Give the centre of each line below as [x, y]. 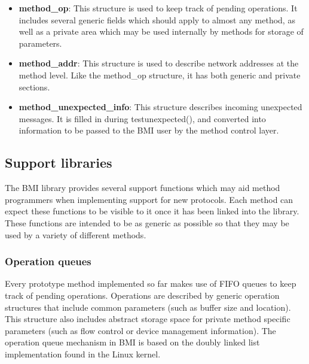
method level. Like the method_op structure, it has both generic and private [160, 75]
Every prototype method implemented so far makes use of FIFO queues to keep [151, 283]
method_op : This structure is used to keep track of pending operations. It [158, 8]
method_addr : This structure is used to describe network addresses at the [159, 63]
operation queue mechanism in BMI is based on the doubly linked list [132, 342]
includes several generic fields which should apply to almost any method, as [157, 19]
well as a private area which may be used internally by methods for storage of [161, 31]
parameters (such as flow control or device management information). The [140, 330]
